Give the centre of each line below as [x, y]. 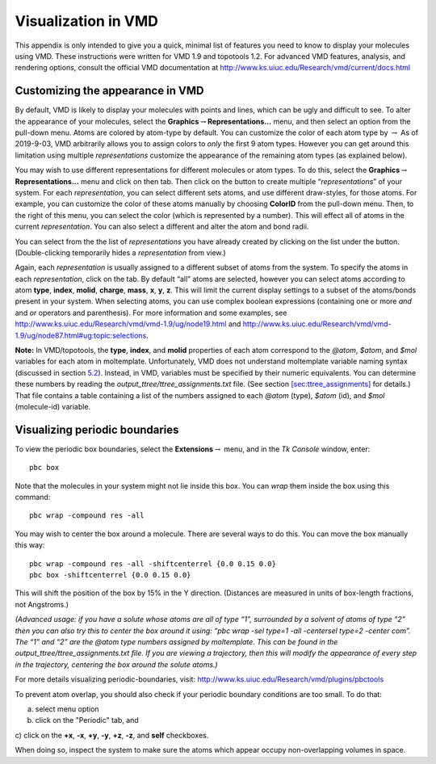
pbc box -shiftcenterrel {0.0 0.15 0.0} [110, 575]
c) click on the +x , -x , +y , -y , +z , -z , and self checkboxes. [112, 735]
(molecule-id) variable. [53, 407]
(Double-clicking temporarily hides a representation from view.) [120, 252]
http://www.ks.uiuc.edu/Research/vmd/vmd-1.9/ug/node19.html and [128, 324]
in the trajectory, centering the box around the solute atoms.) [116, 664]
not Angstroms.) [42, 604]
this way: [30, 545]
